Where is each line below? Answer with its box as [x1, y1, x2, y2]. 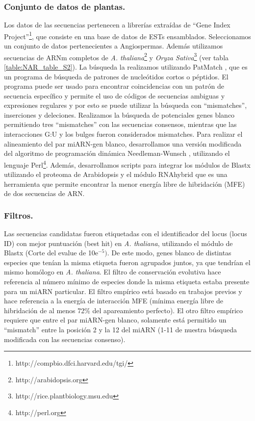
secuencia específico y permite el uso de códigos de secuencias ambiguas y [4, 90, 225, 100]
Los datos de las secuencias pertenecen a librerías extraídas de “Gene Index [4, 20, 230, 30]
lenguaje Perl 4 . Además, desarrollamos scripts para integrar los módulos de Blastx [4, 158, 251, 170]
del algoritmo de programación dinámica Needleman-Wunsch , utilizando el [4, 148, 230, 158]
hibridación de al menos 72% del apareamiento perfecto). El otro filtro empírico [4, 305, 243, 315]
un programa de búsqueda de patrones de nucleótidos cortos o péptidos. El [4, 71, 229, 81]
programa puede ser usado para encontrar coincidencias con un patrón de [4, 81, 224, 91]
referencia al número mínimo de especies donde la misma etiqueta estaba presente [4, 276, 250, 287]
